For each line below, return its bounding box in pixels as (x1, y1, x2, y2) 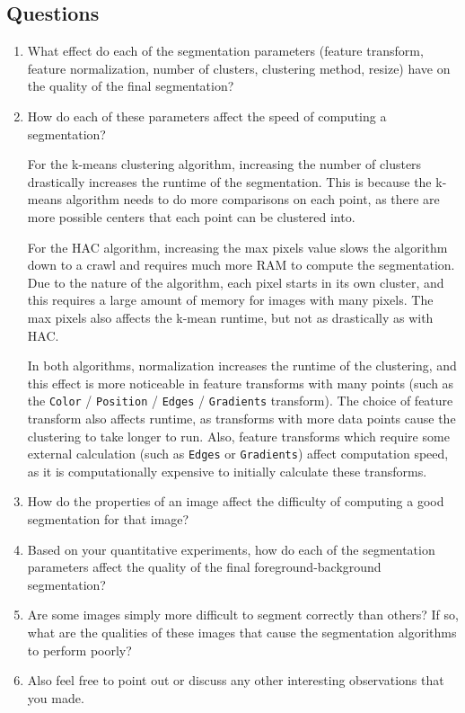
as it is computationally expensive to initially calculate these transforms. (27, 461, 427, 480)
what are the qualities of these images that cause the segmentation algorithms (27, 622, 457, 641)
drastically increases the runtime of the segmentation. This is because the (27, 172, 432, 191)
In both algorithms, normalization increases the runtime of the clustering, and (27, 356, 457, 375)
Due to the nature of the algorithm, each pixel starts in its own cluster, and (27, 272, 444, 291)
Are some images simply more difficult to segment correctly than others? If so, (27, 605, 459, 624)
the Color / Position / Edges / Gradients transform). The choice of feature (27, 391, 453, 410)
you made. (27, 688, 84, 707)
